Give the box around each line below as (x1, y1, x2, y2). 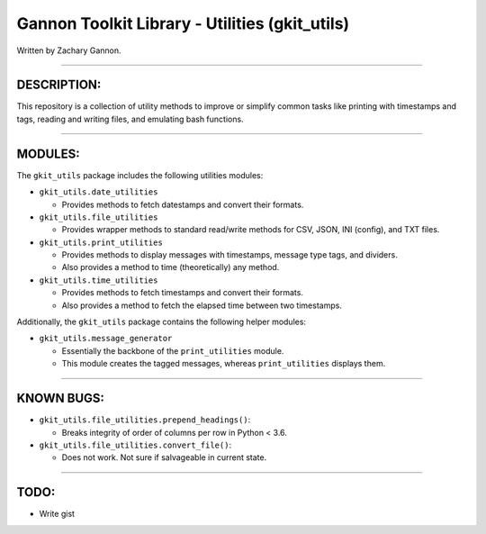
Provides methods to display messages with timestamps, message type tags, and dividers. (61, 249, 398, 260)
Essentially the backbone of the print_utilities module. (61, 345, 284, 356)
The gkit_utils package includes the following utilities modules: (16, 169, 264, 180)
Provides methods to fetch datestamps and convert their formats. (61, 199, 304, 210)
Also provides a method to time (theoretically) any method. (61, 262, 280, 273)
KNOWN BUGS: (16, 391, 105, 406)
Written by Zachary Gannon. (16, 45, 121, 56)
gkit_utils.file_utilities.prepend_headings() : (39, 414, 251, 425)
